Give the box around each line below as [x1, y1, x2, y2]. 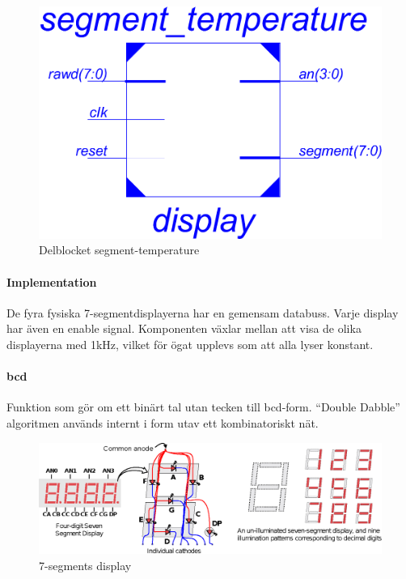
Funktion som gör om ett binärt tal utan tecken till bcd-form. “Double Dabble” [6, 398, 400, 415]
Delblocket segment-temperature [39, 241, 200, 258]
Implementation [6, 273, 97, 290]
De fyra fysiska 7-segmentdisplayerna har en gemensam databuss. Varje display [6, 304, 399, 321]
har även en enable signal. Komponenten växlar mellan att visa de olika [6, 320, 362, 337]
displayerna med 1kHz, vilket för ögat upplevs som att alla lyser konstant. [6, 335, 374, 352]
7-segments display [39, 556, 132, 573]
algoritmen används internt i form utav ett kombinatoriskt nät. [6, 414, 319, 431]
